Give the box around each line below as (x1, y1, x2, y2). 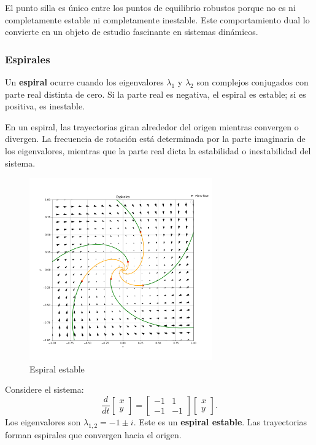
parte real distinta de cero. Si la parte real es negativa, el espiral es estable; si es (5, 87, 306, 100)
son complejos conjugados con (196, 76, 309, 88)
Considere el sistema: (5, 383, 84, 396)
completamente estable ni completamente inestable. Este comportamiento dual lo (5, 13, 310, 26)
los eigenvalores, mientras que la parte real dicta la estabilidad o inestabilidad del (5, 144, 311, 157)
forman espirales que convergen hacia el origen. (5, 428, 182, 441)
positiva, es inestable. (5, 100, 85, 112)
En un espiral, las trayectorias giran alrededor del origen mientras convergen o (5, 120, 299, 133)
